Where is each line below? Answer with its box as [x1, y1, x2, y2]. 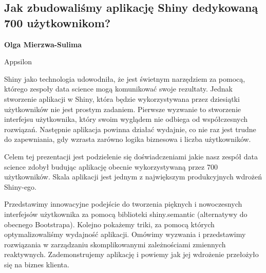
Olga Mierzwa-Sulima [4, 39, 82, 49]
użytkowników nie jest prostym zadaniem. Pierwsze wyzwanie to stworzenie [4, 103, 241, 114]
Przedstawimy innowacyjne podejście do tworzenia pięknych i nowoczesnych [4, 198, 242, 209]
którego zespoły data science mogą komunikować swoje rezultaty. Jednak [4, 83, 233, 94]
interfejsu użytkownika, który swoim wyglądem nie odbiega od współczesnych [4, 114, 248, 124]
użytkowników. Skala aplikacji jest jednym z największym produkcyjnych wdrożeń [4, 171, 262, 182]
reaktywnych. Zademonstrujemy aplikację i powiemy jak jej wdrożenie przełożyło [4, 249, 259, 260]
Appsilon [4, 56, 32, 67]
